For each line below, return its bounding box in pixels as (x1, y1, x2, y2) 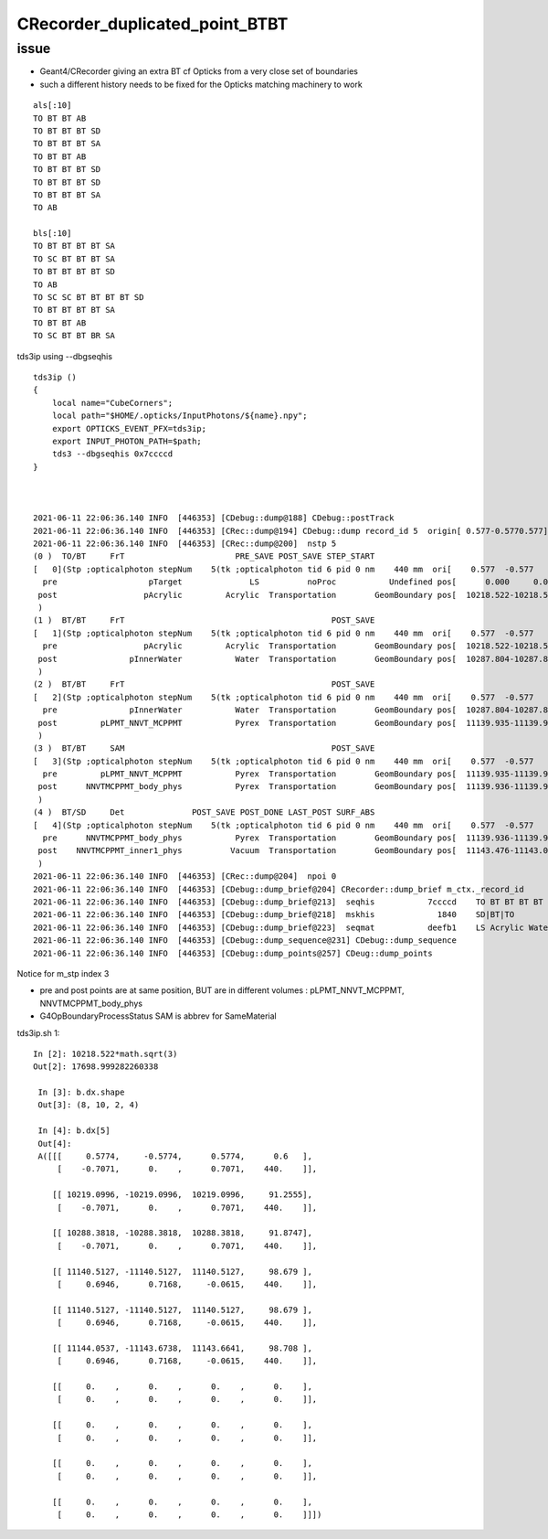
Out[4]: (37, 1138, 72, 1149)
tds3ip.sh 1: (16, 1027, 60, 1038)
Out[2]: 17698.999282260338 (33, 1062, 159, 1072)
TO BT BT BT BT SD (33, 266, 116, 277)
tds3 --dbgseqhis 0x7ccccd (51, 449, 174, 459)
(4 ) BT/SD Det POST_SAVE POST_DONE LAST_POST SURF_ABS (33, 807, 375, 818)
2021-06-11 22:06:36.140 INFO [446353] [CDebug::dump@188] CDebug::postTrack (33, 513, 395, 523)
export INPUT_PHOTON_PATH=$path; (51, 435, 203, 446)
